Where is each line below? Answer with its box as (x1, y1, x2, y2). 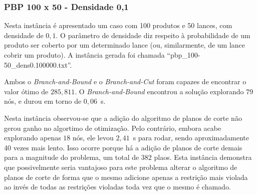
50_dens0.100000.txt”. (4, 59, 72, 70)
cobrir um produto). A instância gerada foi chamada (4, 50, 165, 60)
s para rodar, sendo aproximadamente (133, 132, 249, 143)
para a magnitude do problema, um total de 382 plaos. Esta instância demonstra (4, 152, 252, 162)
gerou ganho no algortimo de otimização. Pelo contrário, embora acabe (4, 122, 221, 133)
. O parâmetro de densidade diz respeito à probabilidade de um (56, 30, 250, 40)
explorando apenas (4, 132, 61, 143)
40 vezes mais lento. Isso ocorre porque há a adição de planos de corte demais (4, 142, 242, 152)
